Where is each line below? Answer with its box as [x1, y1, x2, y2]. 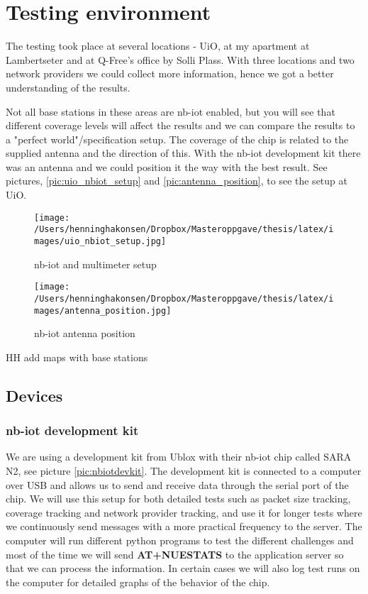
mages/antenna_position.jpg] [34, 305, 172, 316]
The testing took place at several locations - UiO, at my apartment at [6, 38, 310, 53]
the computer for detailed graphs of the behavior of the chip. [6, 574, 270, 589]
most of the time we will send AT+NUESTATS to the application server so [6, 546, 344, 561]
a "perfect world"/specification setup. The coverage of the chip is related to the [6, 131, 349, 146]
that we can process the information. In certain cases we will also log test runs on [6, 561, 360, 576]
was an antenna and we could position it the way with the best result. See [6, 159, 328, 174]
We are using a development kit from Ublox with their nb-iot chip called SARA [6, 449, 352, 464]
